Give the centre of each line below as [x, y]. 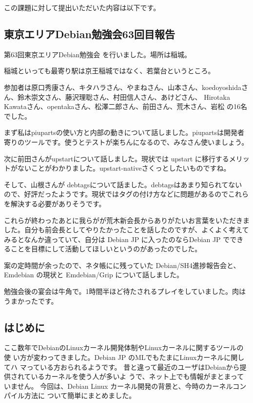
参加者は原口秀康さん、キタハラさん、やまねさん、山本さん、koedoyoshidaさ [126, 87]
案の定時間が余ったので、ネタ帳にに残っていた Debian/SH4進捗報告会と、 [122, 265]
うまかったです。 [31, 301]
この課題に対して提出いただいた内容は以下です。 [82, 7]
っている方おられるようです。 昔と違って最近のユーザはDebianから [133, 367]
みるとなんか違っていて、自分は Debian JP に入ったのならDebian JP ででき [124, 239]
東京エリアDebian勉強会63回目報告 [90, 34]
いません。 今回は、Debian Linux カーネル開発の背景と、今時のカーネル [118, 386]
